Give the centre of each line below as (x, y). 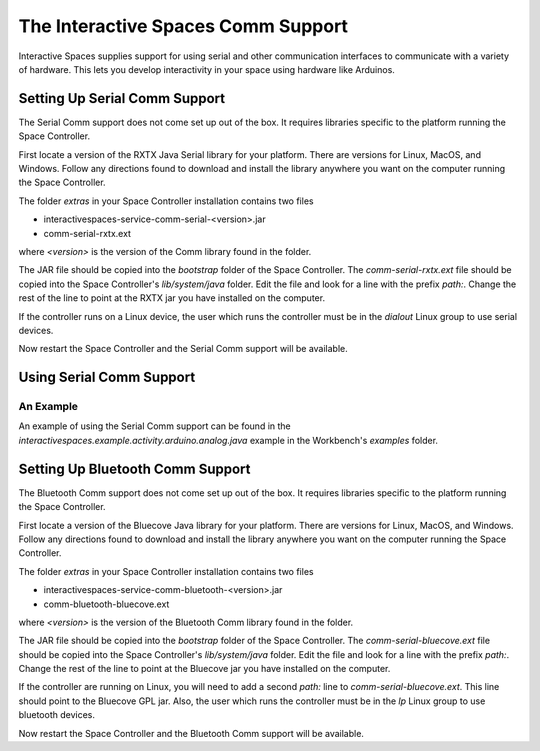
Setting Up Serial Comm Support (122, 98)
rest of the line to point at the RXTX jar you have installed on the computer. (171, 298)
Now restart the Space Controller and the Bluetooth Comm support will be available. (191, 733)
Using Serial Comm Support (107, 377)
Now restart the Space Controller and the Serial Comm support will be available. (183, 349)
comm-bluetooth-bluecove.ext (106, 604)
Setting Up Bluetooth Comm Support (134, 468)
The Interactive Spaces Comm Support (183, 26)
